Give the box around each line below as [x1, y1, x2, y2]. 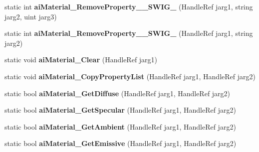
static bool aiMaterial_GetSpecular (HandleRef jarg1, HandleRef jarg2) [4, 105, 236, 115]
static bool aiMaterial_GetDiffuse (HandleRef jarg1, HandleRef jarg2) [4, 88, 231, 98]
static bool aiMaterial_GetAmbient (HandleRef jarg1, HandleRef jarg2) [4, 121, 236, 132]
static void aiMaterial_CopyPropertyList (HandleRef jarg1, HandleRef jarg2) [4, 71, 256, 81]
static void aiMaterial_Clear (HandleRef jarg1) [4, 54, 158, 65]
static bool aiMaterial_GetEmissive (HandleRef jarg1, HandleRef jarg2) [4, 138, 237, 149]
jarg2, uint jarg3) [4, 11, 57, 21]
